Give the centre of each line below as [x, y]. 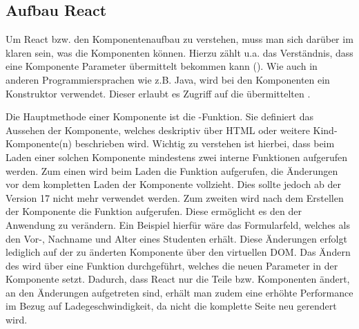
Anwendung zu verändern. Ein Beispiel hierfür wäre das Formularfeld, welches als [178, 224]
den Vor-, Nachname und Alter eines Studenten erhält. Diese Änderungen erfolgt [176, 238]
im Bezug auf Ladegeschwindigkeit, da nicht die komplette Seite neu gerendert [171, 306]
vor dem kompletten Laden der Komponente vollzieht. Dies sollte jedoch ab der [173, 184]
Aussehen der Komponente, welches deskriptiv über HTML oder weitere [158, 130]
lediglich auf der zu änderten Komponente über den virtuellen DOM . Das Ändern [178, 252]
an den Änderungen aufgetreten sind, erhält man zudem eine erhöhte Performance [179, 292]
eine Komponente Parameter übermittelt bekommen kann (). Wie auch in [162, 66]
